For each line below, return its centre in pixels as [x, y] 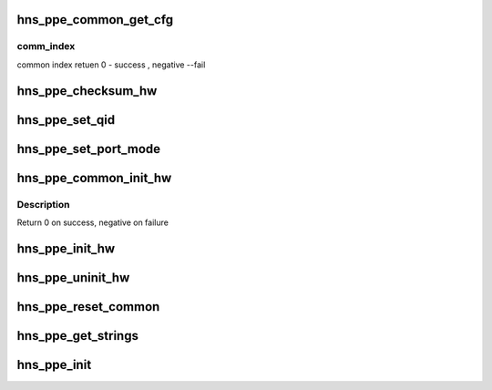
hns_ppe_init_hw [66, 248]
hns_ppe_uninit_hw [73, 277]
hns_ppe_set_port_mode [89, 149]
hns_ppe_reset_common [88, 307]
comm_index [46, 46]
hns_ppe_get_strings [77, 336]
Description [43, 204]
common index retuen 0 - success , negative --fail [111, 65]
